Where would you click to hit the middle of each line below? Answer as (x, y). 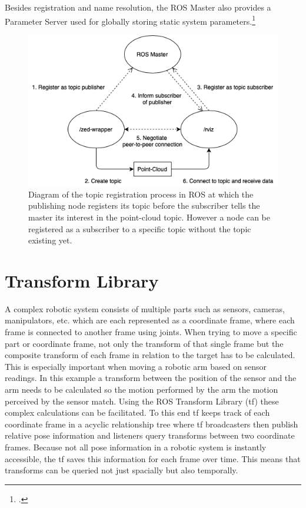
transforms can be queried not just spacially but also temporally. (122, 470)
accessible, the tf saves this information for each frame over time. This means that (153, 458)
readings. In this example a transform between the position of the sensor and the (151, 378)
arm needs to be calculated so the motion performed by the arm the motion (142, 389)
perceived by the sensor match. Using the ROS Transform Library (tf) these (142, 401)
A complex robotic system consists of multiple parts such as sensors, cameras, (145, 308)
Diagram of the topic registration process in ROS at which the (141, 194)
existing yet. (50, 240)
